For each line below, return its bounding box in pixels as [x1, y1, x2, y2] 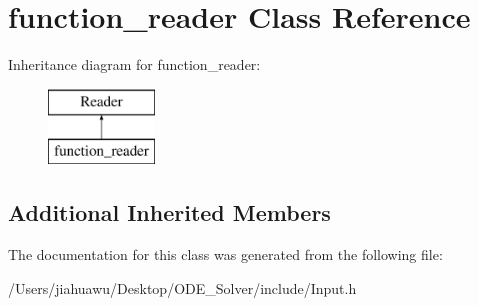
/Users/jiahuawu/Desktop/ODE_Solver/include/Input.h [8, 277, 357, 298]
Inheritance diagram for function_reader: [8, 54, 261, 75]
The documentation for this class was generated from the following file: [8, 244, 443, 265]
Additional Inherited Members [8, 197, 331, 228]
